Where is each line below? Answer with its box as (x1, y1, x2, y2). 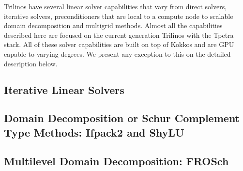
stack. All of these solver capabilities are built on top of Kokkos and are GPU (4, 39, 234, 49)
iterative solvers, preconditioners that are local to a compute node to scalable (4, 11, 233, 21)
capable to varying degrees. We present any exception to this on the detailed (4, 48, 231, 59)
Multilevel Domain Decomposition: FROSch (4, 153, 229, 168)
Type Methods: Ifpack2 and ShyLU (4, 124, 184, 140)
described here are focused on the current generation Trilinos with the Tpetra (4, 30, 234, 40)
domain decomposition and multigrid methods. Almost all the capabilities (4, 20, 223, 31)
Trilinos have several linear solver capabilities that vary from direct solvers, (4, 1, 227, 11)
